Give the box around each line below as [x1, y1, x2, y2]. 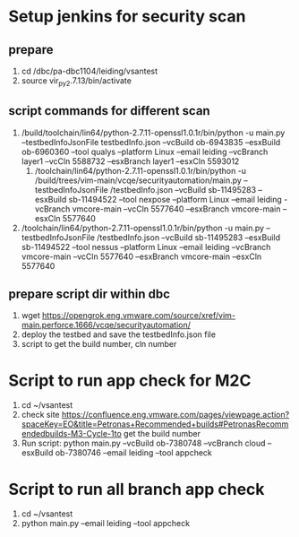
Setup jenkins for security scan [8, 6, 246, 27]
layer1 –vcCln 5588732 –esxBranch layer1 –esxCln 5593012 [21, 155, 240, 167]
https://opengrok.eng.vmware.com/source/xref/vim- [42, 310, 236, 321]
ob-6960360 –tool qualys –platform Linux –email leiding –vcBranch [21, 146, 269, 157]
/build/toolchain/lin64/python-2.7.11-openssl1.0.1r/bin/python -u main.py [21, 127, 286, 138]
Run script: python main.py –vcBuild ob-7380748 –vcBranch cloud [21, 437, 266, 449]
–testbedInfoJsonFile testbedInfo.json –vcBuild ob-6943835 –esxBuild [21, 136, 281, 147]
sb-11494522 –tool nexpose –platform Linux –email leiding [68, 194, 283, 204]
